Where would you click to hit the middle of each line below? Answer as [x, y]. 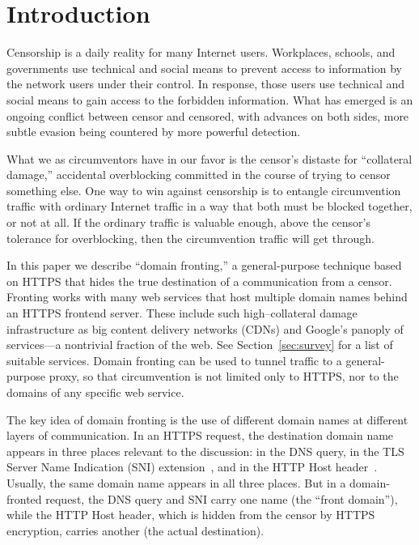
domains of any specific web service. [95, 392]
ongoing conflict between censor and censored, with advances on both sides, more [208, 115]
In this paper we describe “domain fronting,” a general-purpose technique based [204, 265]
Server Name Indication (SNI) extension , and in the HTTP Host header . [192, 467]
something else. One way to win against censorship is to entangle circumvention [204, 190]
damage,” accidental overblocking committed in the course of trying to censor [199, 175]
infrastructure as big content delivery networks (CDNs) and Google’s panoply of [205, 328]
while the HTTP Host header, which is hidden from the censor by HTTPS [191, 515]
